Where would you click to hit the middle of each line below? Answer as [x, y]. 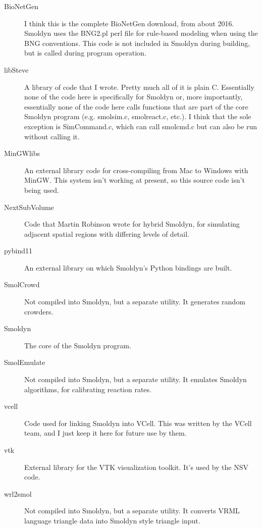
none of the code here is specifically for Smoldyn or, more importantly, [134, 97]
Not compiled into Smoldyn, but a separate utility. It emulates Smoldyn [136, 379]
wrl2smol [18, 493]
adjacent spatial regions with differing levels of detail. [107, 233]
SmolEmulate [25, 362]
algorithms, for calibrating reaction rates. [88, 389]
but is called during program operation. [85, 53]
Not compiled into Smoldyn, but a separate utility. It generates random [135, 302]
